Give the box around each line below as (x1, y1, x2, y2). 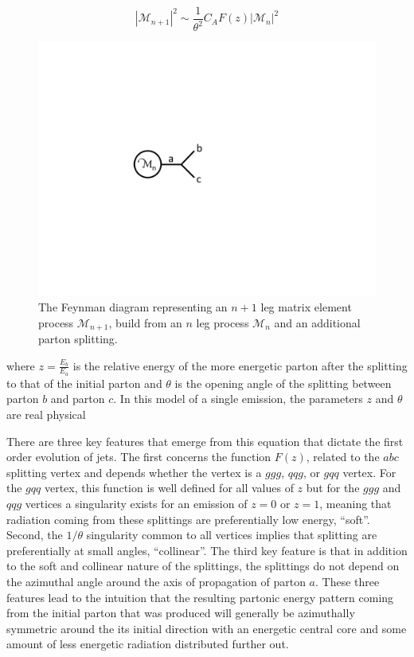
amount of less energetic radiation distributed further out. (6, 635, 289, 652)
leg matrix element (260, 299, 352, 315)
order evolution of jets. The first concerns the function (6, 448, 271, 465)
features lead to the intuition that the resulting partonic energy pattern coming (6, 589, 394, 605)
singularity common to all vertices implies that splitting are (86, 526, 377, 543)
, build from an (108, 314, 182, 330)
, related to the (306, 448, 380, 465)
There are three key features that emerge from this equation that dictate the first (6, 432, 404, 449)
